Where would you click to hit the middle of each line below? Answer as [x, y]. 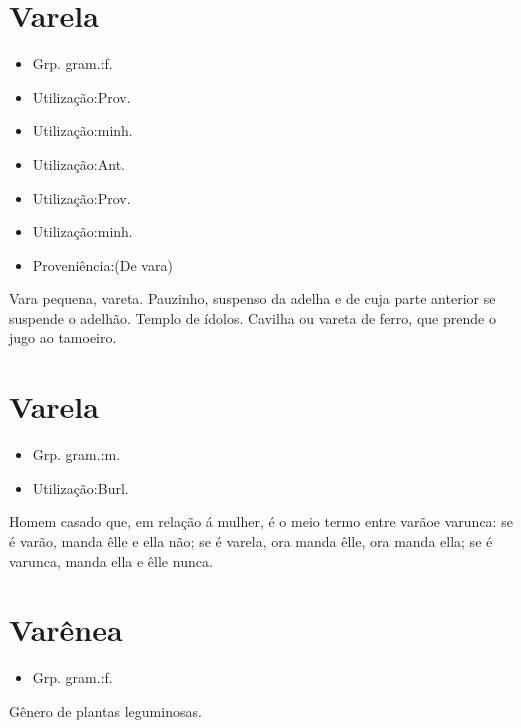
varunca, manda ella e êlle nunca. [111, 560]
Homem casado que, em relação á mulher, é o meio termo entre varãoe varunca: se [261, 521]
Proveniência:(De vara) [102, 264]
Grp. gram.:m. [76, 454]
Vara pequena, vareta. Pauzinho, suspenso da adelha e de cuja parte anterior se [252, 298]
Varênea [66, 629]
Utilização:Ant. [78, 163]
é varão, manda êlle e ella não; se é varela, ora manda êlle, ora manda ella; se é [251, 540]
